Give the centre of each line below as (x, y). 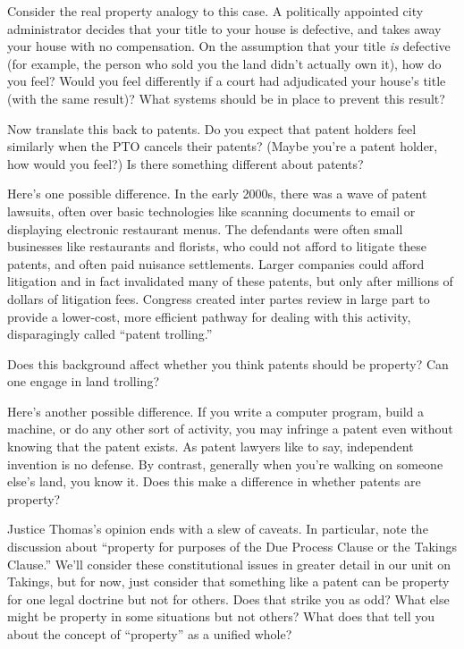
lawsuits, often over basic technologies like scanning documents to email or (211, 211)
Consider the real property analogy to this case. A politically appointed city (215, 11)
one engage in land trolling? (84, 381)
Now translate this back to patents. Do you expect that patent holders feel (212, 128)
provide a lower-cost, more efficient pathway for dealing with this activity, (209, 316)
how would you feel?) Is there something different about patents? (186, 163)
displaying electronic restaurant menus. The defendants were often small (205, 228)
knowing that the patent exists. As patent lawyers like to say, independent (211, 447)
